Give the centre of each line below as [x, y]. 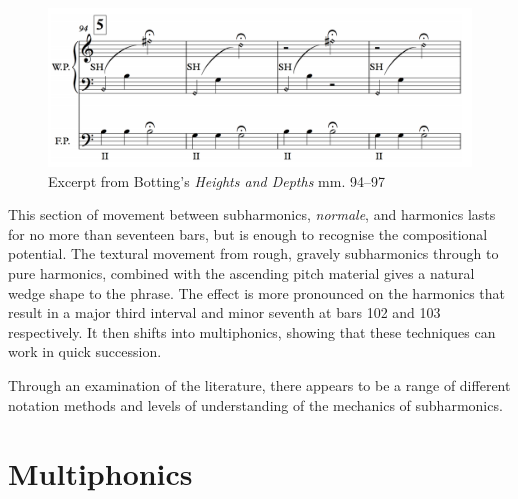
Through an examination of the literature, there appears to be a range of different [259, 384]
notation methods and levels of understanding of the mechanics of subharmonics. [255, 404]
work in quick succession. [85, 351]
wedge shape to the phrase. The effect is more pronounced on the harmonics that [257, 292]
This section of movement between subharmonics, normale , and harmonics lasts [252, 214]
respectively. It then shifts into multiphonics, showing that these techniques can [252, 331]
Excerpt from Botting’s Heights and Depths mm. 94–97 [216, 180]
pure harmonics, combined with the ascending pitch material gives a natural [241, 272]
